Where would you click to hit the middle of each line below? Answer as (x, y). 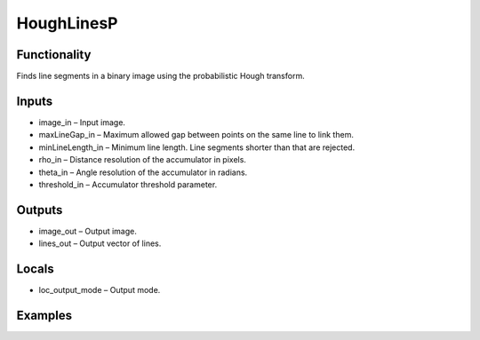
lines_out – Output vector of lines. (100, 243)
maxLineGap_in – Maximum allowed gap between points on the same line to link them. (196, 135)
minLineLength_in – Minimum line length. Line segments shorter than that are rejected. (197, 147)
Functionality (54, 55)
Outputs (40, 210)
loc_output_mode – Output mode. (100, 290)
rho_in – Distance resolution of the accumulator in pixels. (142, 160)
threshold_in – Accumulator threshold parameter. (128, 184)
